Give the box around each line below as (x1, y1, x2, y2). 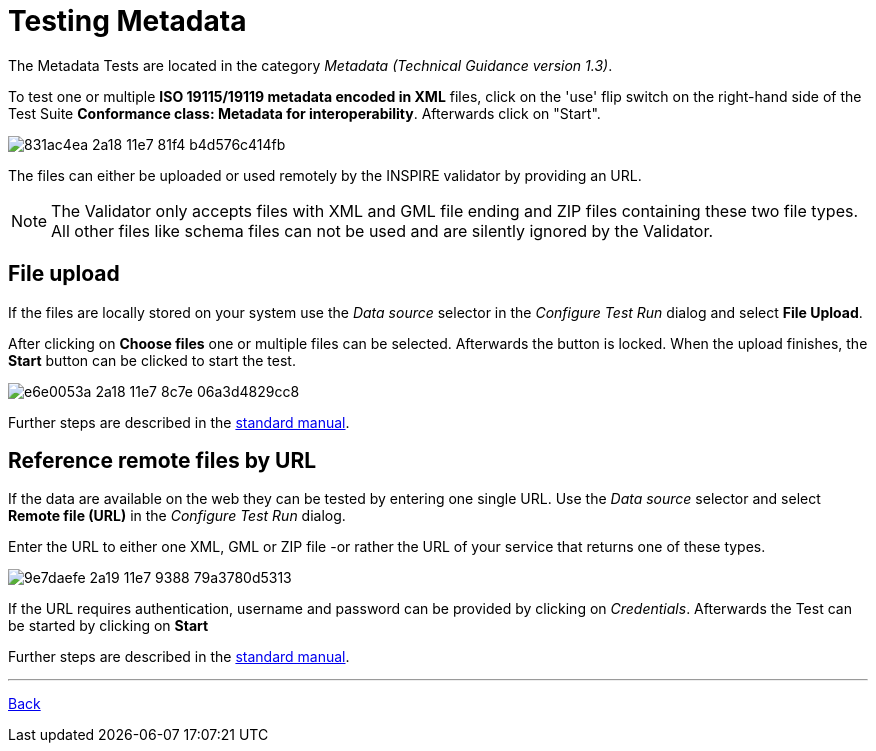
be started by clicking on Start (8, 617, 209, 635)
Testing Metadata (8, 4, 247, 38)
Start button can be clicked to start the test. (8, 351, 296, 369)
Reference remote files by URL (8, 448, 317, 474)
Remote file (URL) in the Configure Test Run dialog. (8, 507, 346, 525)
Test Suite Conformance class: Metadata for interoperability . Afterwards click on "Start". (8, 104, 601, 122)
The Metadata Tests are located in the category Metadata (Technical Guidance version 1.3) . (8, 56, 613, 74)
